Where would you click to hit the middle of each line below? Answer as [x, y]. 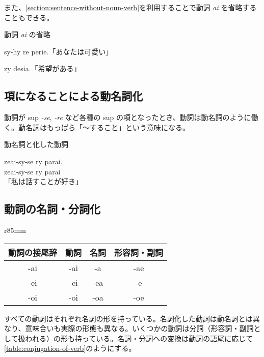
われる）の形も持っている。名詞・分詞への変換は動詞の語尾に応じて [139, 338]
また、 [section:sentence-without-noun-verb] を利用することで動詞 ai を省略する [130, 7]
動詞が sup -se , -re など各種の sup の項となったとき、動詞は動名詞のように [128, 117]
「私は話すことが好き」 [43, 181]
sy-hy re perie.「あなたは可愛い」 [59, 51]
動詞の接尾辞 [33, 252]
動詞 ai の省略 [27, 34]
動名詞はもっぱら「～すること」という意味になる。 [104, 127]
